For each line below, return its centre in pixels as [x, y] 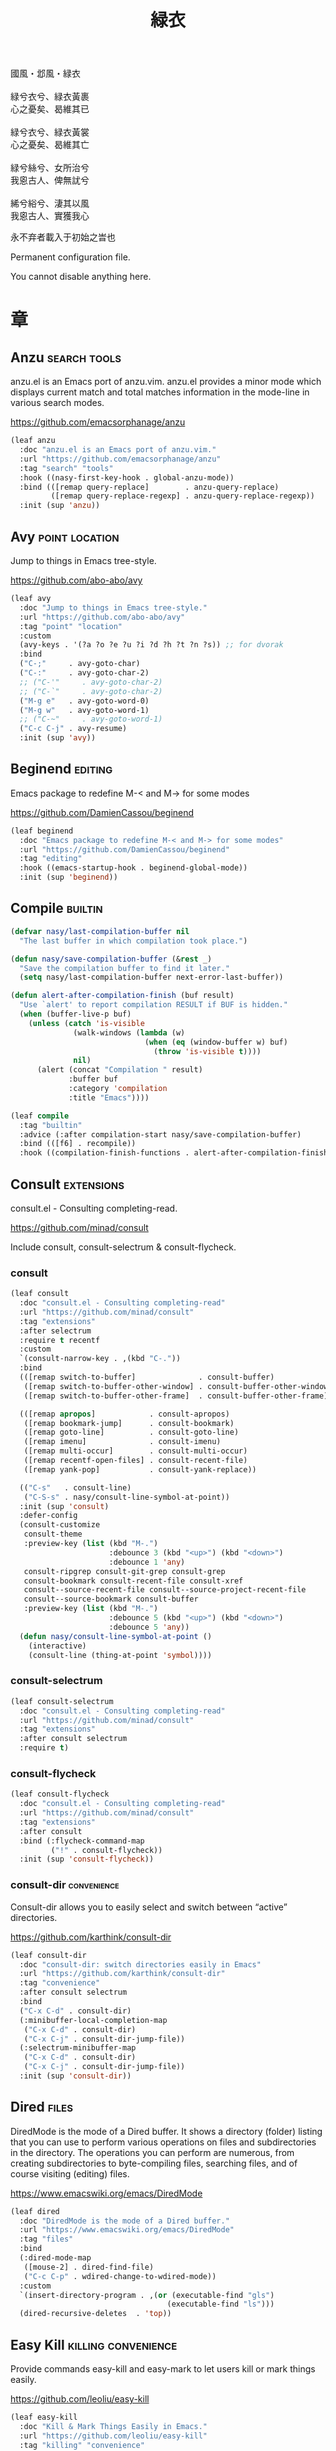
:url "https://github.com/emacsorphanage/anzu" [120, 459]
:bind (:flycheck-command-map [82, 1841]
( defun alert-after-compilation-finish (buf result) [122, 996]
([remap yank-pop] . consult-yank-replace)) [140, 1469]
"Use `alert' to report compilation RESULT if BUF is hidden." [153, 1005]
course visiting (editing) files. [70, 2173]
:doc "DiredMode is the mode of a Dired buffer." [124, 2221]
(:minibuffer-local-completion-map [93, 2020]
